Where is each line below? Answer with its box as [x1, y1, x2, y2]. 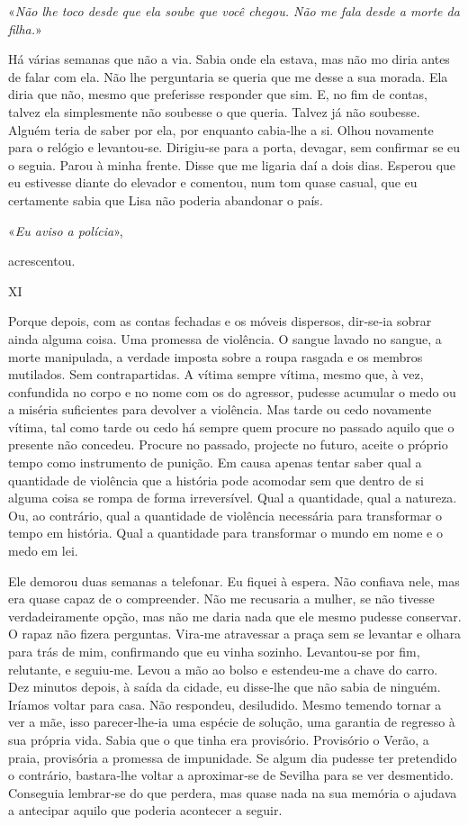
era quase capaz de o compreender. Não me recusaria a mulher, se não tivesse [8, 589, 435, 608]
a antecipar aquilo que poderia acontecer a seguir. [8, 801, 283, 820]
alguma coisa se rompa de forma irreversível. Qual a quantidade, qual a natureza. [8, 488, 457, 507]
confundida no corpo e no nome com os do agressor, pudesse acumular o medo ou [8, 382, 456, 401]
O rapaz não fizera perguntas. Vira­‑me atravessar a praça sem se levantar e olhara [8, 624, 462, 643]
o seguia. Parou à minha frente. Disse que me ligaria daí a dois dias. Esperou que [8, 155, 456, 174]
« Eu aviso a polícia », [8, 221, 123, 240]
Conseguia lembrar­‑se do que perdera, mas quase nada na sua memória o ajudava [8, 783, 457, 802]
